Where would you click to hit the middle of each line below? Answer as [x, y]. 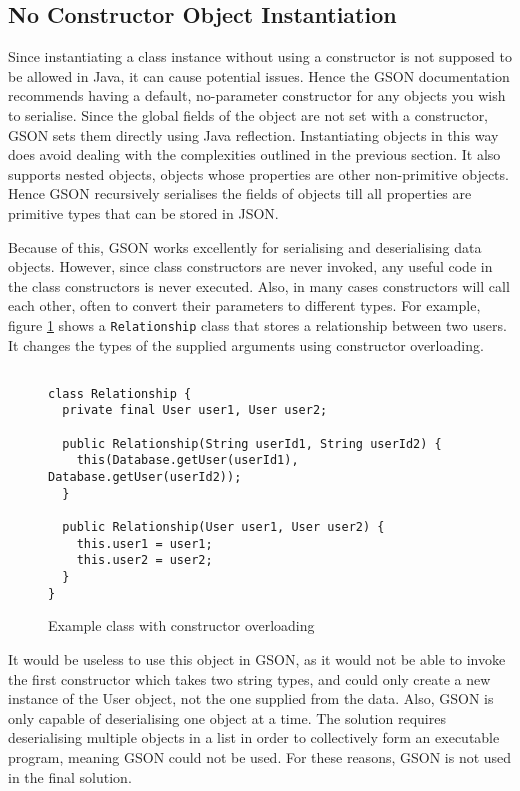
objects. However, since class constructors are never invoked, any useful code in [250, 266]
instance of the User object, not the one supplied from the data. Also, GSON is [251, 698]
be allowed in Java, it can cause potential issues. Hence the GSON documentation [259, 75]
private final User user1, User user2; [195, 410]
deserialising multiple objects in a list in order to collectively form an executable [254, 737]
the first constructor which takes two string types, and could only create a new [249, 678]
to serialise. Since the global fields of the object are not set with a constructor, [248, 114]
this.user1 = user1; [144, 543]
